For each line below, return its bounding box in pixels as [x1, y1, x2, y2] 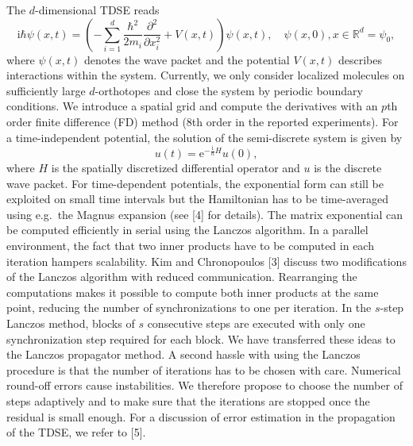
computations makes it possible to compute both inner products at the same [6, 283, 379, 300]
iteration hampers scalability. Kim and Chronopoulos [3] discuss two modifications [6, 252, 407, 269]
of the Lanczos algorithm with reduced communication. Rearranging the [6, 268, 357, 285]
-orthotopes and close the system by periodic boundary [95, 82, 363, 98]
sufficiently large [6, 82, 86, 98]
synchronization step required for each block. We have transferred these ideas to [6, 330, 396, 347]
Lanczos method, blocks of [6, 315, 135, 332]
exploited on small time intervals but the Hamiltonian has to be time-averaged [6, 190, 388, 207]
